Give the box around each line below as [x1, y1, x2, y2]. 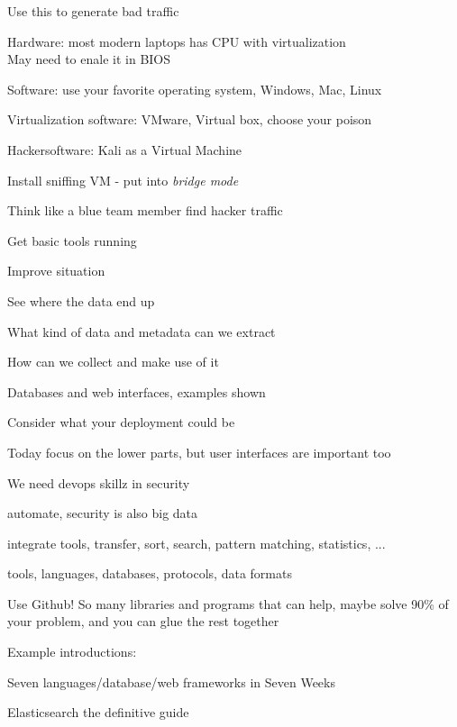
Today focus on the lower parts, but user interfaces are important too [7, 442, 391, 461]
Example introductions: [7, 642, 137, 661]
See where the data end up [7, 291, 155, 310]
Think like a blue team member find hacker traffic [7, 201, 283, 220]
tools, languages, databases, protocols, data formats [7, 564, 292, 583]
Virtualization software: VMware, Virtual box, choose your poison [7, 110, 372, 129]
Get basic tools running [7, 231, 137, 250]
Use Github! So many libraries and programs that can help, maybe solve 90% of [7, 594, 449, 613]
